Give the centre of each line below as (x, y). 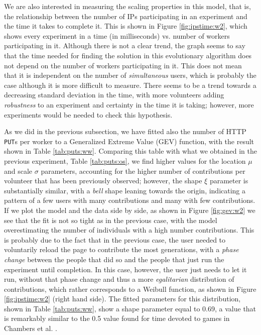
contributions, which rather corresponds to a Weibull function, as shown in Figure (130, 289)
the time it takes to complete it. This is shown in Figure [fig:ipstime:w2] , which (126, 26)
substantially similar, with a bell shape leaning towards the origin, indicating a (125, 190)
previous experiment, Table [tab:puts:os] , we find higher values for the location (125, 160)
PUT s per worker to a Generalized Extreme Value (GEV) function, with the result (129, 141)
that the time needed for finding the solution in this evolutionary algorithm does (128, 55)
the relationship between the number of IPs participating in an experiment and (126, 16)
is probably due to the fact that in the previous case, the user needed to (115, 239)
